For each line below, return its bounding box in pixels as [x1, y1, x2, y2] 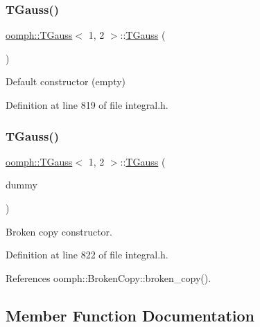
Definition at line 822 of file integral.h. [6, 247, 168, 262]
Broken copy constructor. [6, 224, 112, 238]
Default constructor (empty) [6, 74, 126, 89]
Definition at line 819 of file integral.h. [6, 98, 168, 112]
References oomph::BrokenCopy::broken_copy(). [6, 270, 211, 285]
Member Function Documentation [6, 304, 255, 326]
